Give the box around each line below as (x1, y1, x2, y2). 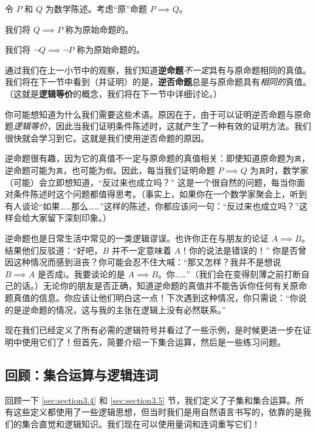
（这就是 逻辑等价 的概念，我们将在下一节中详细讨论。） (5, 87, 222, 100)
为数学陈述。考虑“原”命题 (45, 2, 147, 15)
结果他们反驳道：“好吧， (5, 243, 103, 256)
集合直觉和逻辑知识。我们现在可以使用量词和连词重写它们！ (21, 417, 260, 430)
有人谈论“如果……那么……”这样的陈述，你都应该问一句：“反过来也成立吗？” (5, 199, 299, 212)
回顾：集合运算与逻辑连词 (5, 365, 158, 384)
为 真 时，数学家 (250, 164, 309, 176)
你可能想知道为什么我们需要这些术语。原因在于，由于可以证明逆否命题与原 (5, 107, 303, 120)
